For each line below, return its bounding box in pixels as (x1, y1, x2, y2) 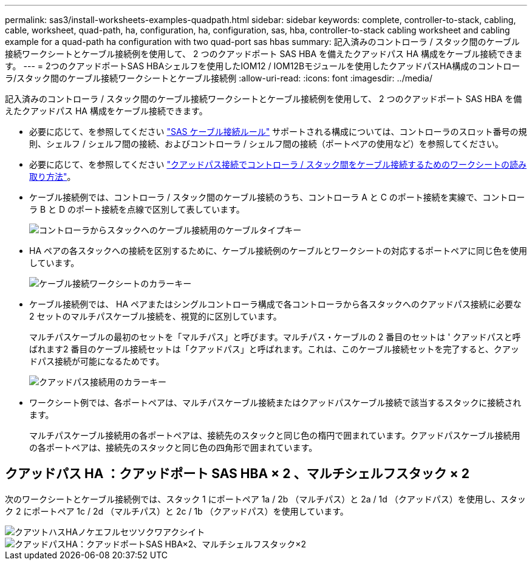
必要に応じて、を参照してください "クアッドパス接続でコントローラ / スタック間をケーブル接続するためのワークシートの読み (29, 159, 527, 169)
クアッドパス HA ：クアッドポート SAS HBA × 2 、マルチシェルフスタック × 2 (5, 466, 469, 482)
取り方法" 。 (29, 171, 76, 182)
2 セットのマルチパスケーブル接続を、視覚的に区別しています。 (29, 311, 282, 321)
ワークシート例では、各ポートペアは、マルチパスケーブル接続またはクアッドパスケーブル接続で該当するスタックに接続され (29, 397, 522, 408)
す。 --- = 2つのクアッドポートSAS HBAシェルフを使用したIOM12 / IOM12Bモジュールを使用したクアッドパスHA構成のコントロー (5, 61, 520, 71)
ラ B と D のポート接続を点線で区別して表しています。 (29, 204, 245, 214)
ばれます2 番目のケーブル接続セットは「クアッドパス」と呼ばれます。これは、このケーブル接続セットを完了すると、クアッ (29, 344, 519, 354)
